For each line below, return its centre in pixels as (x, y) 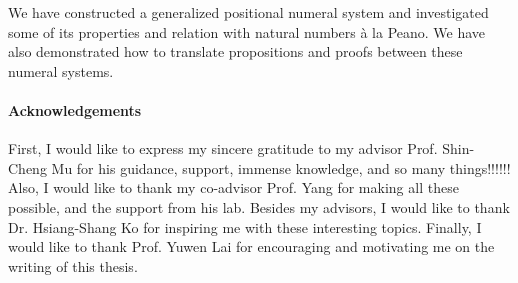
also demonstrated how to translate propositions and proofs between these (235, 51)
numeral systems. (61, 70)
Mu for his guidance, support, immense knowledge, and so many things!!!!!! (281, 167)
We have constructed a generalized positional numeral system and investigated (248, 12)
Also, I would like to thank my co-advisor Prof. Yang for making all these (233, 187)
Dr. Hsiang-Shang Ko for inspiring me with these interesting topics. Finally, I (245, 226)
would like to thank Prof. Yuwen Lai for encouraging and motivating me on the (251, 246)
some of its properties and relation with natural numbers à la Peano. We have (247, 31)
